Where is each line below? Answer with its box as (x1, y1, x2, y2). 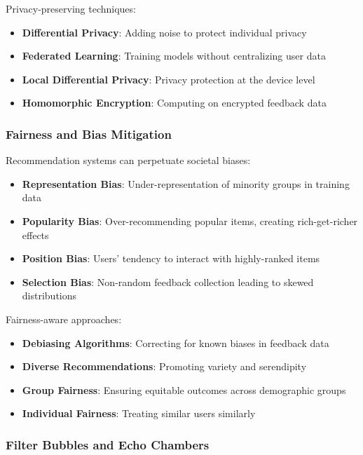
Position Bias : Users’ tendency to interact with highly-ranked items (22, 251, 320, 266)
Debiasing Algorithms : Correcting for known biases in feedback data (22, 335, 329, 350)
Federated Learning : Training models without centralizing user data (22, 48, 326, 63)
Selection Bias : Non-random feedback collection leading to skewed (22, 274, 314, 289)
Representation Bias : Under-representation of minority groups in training (22, 176, 350, 191)
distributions (22, 288, 77, 303)
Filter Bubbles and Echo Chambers (6, 435, 210, 453)
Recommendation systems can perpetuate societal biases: (6, 153, 251, 168)
